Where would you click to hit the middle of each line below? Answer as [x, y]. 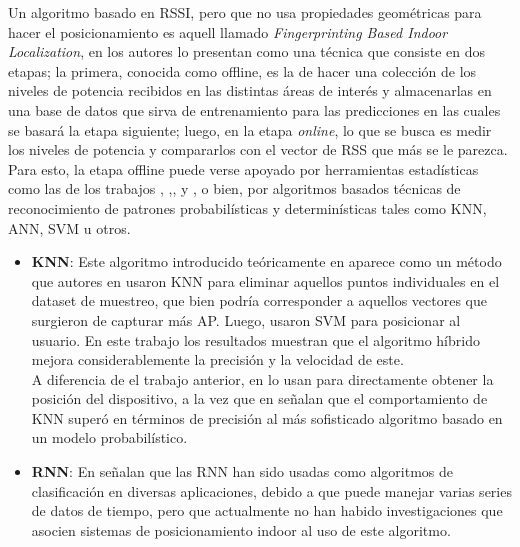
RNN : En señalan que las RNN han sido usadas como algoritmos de [242, 471]
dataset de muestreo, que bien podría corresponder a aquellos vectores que [259, 300]
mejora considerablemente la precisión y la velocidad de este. [217, 359]
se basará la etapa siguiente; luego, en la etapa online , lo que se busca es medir [250, 129]
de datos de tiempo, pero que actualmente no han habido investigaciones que [267, 510]
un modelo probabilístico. [109, 437]
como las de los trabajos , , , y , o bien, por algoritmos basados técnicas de [234, 188]
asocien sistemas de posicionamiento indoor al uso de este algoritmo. [241, 529]
